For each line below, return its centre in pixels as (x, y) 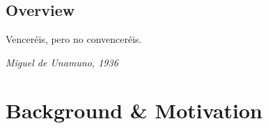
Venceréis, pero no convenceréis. (74, 39)
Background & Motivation (134, 110)
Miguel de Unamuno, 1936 (62, 62)
